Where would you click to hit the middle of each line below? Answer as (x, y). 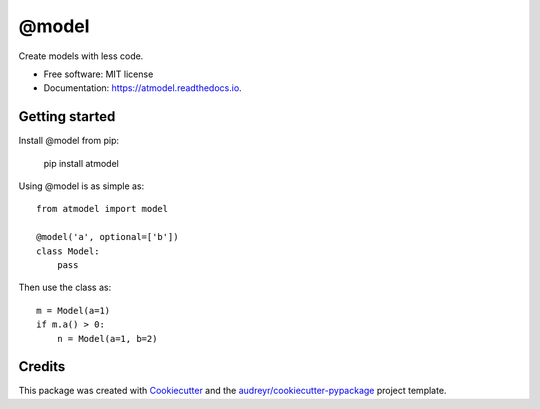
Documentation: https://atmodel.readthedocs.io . (142, 88)
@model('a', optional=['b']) (107, 237)
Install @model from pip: (69, 141)
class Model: (68, 251)
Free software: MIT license (98, 74)
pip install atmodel (81, 163)
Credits (42, 366)
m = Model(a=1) (73, 310)
